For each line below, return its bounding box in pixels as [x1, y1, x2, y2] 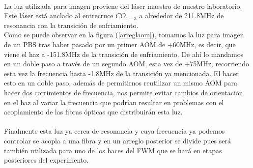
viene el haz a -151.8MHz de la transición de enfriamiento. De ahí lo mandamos [4, 49, 244, 59]
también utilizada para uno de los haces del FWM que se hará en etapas [4, 145, 222, 155]
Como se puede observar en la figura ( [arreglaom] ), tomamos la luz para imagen [4, 29, 244, 40]
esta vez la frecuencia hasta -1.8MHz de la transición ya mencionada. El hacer [4, 68, 239, 78]
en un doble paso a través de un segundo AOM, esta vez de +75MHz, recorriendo [4, 58, 249, 69]
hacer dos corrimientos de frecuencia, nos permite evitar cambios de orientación [4, 87, 243, 97]
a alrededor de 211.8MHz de [139, 10, 224, 21]
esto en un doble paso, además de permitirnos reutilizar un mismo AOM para [4, 78, 238, 88]
